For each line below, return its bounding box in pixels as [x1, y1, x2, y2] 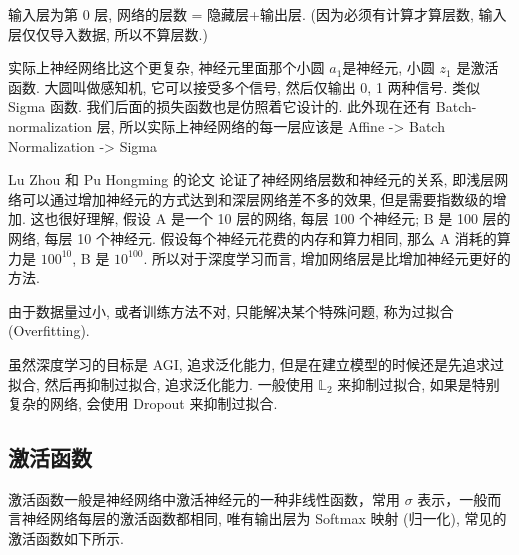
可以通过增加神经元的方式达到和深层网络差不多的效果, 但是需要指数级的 [21, 188, 493, 209]
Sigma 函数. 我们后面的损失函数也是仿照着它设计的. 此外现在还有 [8, 96, 432, 117]
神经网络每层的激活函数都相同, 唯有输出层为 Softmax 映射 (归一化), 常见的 [21, 508, 507, 529]
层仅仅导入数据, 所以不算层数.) [8, 23, 208, 44]
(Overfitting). [8, 320, 90, 341]
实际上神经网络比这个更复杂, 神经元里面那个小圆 [8, 57, 325, 78]
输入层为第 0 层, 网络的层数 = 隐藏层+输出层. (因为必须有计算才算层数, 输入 [8, 4, 507, 24]
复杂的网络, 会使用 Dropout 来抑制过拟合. [8, 393, 278, 414]
